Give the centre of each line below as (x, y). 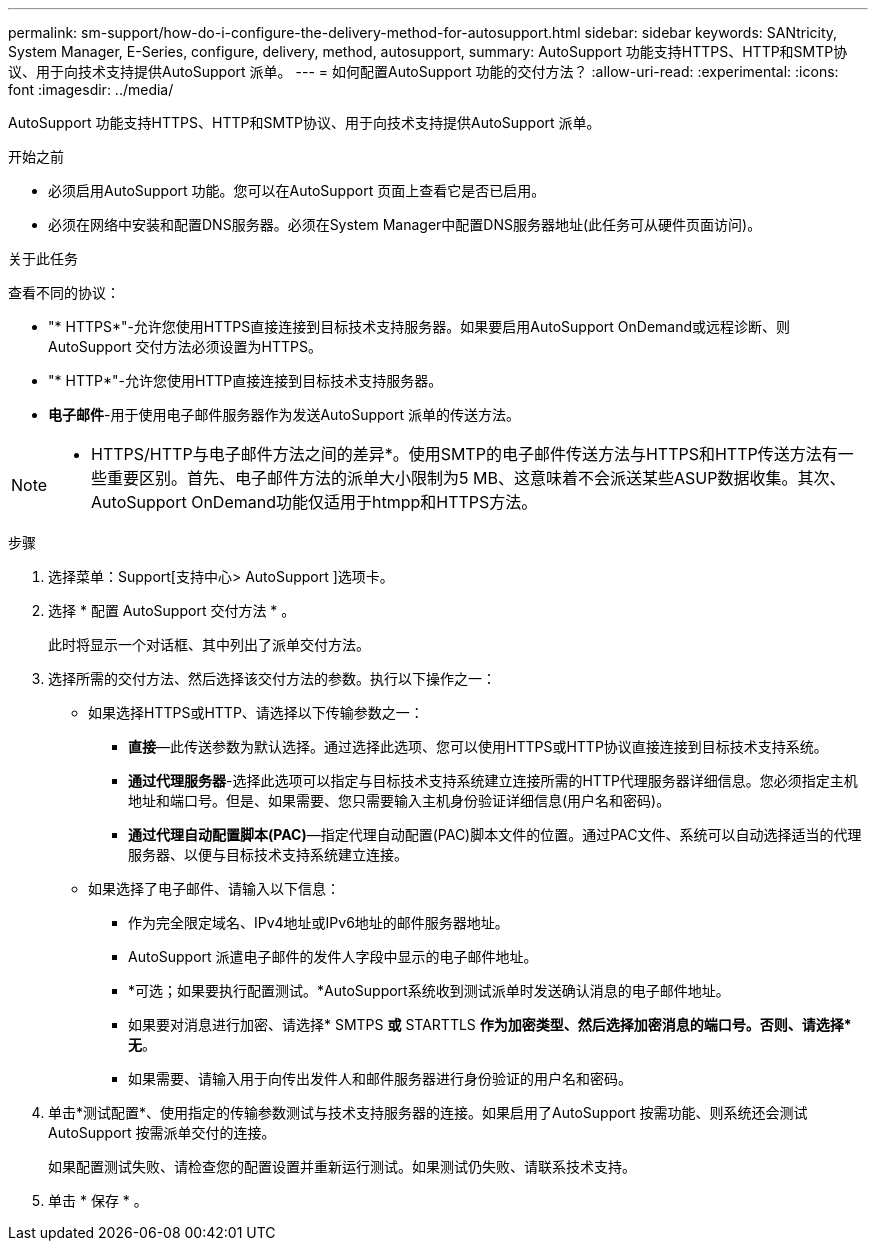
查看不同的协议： (64, 292)
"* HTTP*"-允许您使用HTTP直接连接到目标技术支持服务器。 (245, 380)
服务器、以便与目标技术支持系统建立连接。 (268, 854)
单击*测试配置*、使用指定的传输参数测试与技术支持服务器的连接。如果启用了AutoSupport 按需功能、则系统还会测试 (428, 1112)
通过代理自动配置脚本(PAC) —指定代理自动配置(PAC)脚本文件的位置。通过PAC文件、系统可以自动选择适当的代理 (495, 834)
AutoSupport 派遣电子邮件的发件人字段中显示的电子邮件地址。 (333, 956)
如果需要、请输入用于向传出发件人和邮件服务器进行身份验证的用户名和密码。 (380, 1078)
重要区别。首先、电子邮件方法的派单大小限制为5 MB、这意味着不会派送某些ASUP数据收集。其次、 (476, 478)
